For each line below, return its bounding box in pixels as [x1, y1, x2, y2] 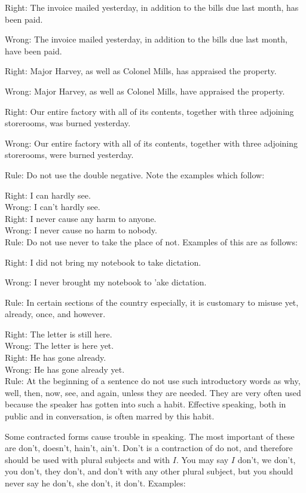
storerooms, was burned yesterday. [5, 117, 131, 129]
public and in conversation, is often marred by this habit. [5, 410, 215, 422]
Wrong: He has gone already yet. [5, 363, 125, 375]
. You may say [176, 453, 229, 465]
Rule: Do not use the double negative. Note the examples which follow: [5, 168, 265, 181]
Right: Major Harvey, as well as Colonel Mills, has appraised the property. [5, 65, 277, 77]
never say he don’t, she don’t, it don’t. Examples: [5, 477, 186, 489]
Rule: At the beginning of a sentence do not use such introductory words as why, [5, 375, 301, 387]
